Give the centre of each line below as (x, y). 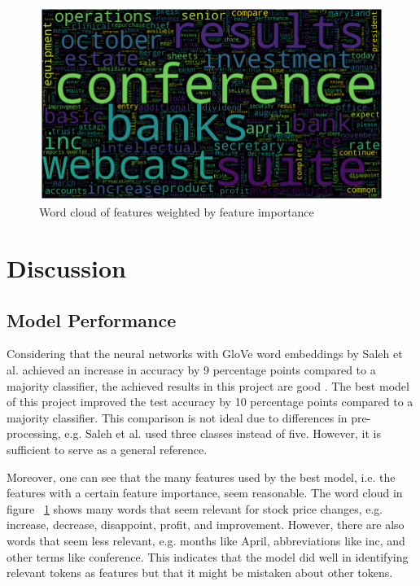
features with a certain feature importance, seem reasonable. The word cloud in (205, 493)
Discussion (66, 268)
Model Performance (92, 319)
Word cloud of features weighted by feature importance (177, 212)
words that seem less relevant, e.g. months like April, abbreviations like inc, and (206, 540)
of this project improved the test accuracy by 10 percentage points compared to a (210, 402)
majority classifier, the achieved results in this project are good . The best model (208, 385)
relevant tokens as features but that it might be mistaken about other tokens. (200, 573)
